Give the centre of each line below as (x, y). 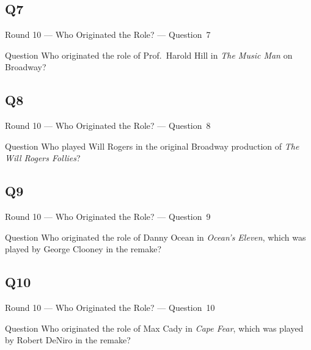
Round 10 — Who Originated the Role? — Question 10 (110, 308)
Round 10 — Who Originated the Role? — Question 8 (108, 126)
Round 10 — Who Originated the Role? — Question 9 (108, 217)
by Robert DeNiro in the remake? (68, 340)
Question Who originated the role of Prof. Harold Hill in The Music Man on (149, 55)
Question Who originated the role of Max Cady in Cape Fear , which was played (154, 328)
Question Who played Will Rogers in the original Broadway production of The (152, 146)
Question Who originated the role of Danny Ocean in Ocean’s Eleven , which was (155, 237)
